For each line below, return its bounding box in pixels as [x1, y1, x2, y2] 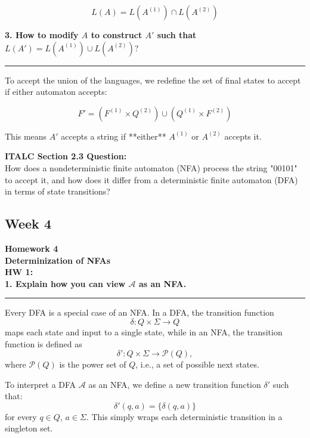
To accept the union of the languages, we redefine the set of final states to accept [5, 73, 301, 86]
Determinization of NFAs [5, 254, 111, 266]
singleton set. [5, 422, 53, 434]
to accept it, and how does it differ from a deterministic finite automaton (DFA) [5, 173, 298, 186]
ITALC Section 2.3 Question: [5, 150, 127, 162]
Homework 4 [5, 242, 58, 254]
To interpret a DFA [5, 378, 76, 390]
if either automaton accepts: [5, 85, 107, 98]
